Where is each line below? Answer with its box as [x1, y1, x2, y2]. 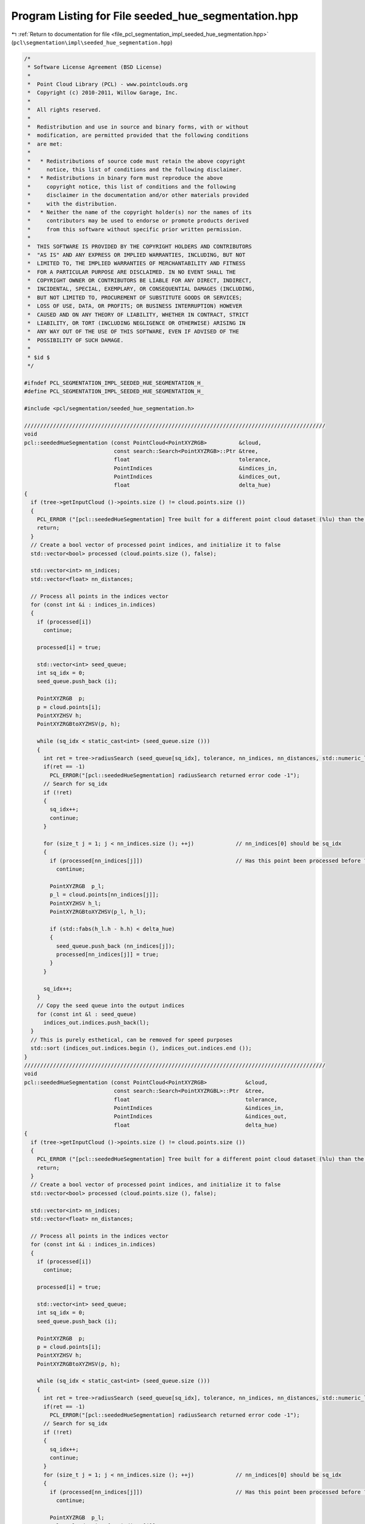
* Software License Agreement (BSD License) [27, 64, 162, 71]
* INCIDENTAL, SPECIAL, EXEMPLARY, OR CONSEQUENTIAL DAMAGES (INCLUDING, [27, 285, 255, 293]
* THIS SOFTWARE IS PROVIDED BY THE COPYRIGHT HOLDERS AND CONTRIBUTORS [27, 243, 252, 250]
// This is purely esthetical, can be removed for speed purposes [30, 1036, 233, 1043]
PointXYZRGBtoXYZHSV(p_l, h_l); [49, 908, 146, 915]
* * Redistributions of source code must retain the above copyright [27, 157, 246, 165]
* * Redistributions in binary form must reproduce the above [27, 174, 223, 182]
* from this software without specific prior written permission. [27, 226, 243, 233]
